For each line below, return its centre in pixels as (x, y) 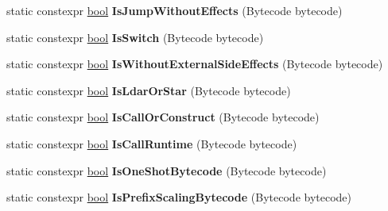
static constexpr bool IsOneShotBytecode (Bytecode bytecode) (167, 170)
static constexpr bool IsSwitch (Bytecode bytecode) (135, 37)
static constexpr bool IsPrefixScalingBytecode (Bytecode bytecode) (179, 197)
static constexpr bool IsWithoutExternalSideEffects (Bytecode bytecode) (195, 64)
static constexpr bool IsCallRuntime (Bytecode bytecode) (152, 143)
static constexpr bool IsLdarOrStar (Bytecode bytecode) (149, 90)
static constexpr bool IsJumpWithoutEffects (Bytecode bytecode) (175, 10)
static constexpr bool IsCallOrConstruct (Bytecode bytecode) (163, 117)
